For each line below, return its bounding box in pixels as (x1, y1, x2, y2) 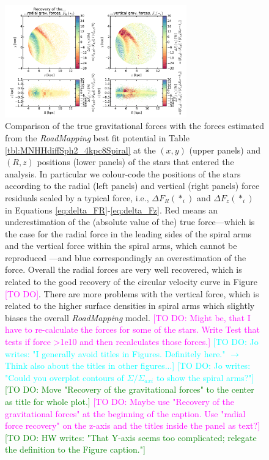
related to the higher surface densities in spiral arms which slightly (5, 299, 255, 312)
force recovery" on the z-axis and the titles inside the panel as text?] (5, 419, 260, 432)
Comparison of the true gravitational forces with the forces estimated (5, 119, 264, 132)
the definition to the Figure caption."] (5, 443, 146, 456)
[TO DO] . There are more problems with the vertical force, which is (5, 287, 259, 300)
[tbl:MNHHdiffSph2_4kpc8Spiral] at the (5, 143, 156, 156)
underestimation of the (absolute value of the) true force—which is (5, 215, 255, 228)
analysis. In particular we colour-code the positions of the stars (5, 167, 241, 180)
